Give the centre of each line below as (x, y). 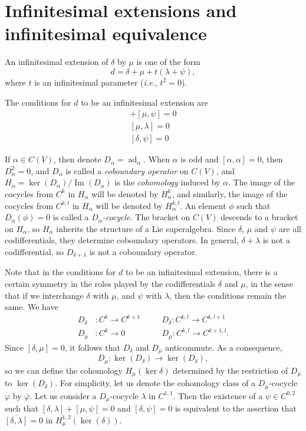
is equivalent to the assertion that (236, 408)
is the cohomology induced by (167, 182)
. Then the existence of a (218, 395)
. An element (203, 205)
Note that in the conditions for (60, 272)
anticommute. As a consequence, (224, 347)
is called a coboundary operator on (127, 170)
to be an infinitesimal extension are (144, 102)
